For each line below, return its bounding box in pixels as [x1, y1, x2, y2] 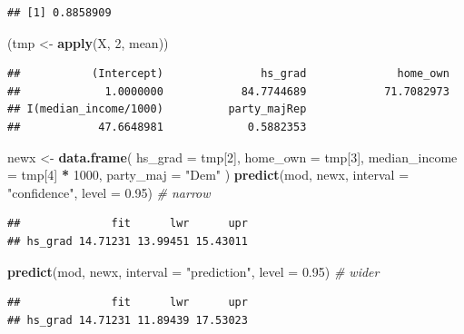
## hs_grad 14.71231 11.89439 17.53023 [7, 313, 248, 327]
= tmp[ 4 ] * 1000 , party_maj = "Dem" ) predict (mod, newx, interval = [7, 165, 410, 184]
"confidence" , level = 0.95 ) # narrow [7, 182, 211, 201]
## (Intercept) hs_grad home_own [7, 67, 449, 81]
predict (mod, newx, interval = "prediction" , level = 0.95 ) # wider [7, 261, 380, 280]
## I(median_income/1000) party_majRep [7, 103, 307, 116]
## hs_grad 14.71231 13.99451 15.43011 [7, 234, 248, 248]
